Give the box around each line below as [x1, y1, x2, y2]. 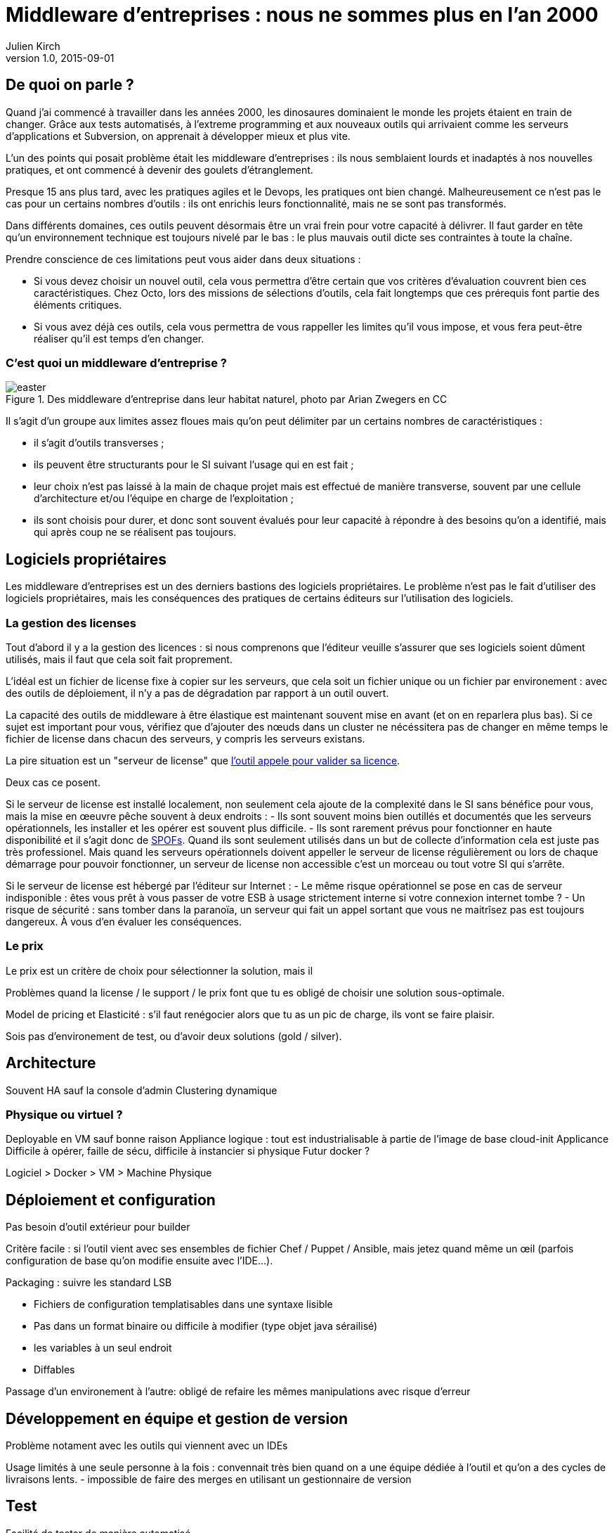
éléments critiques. [34, 298, 122, 311]
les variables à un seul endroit [34, 1342, 172, 1354]
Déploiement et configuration [6, 1191, 216, 1209]
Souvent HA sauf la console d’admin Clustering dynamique [6, 1084, 277, 1096]
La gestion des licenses [6, 615, 136, 630]
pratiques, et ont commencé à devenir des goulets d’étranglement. [6, 163, 313, 176]
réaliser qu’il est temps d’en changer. [34, 332, 204, 345]
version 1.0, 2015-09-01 [6, 51, 115, 64]
